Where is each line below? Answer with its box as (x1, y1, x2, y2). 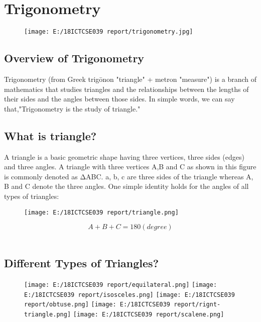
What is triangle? (4, 128, 97, 143)
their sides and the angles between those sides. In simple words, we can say (4, 93, 235, 104)
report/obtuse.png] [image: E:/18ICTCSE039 (24, 301, 171, 308)
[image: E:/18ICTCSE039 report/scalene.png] (73, 310, 224, 318)
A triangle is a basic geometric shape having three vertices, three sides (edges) (4, 151, 244, 162)
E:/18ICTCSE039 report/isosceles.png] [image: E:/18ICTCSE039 (24, 291, 235, 298)
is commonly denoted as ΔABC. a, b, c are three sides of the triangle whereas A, (4, 171, 253, 181)
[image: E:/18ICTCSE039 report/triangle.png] (24, 208, 179, 216)
